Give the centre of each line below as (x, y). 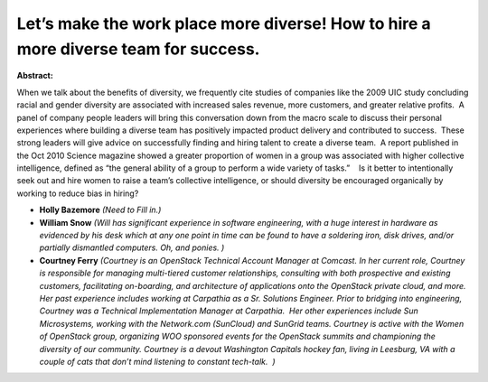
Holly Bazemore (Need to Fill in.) (100, 210)
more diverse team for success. (138, 49)
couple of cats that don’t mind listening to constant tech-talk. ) (157, 361)
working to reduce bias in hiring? (78, 193)
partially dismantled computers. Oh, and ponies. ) (132, 247)
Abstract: (35, 76)
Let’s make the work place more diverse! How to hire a (224, 23)
